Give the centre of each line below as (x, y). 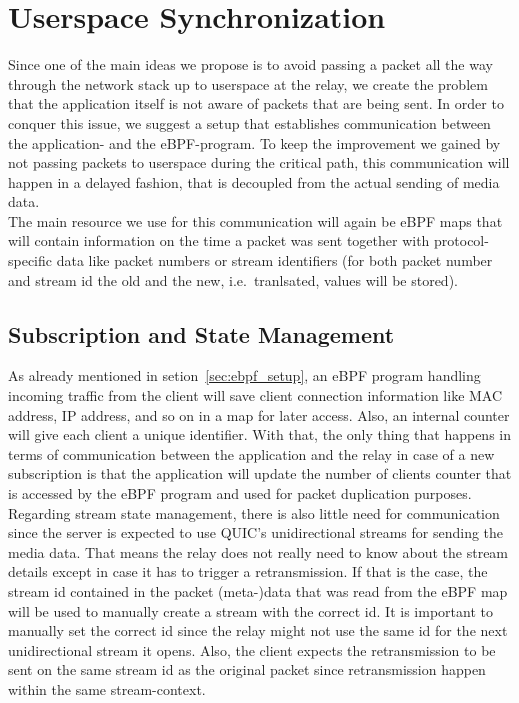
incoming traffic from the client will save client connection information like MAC (255, 395)
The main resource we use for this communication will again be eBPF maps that (255, 220)
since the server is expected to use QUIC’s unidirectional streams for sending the (256, 532)
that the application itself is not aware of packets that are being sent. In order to (256, 103)
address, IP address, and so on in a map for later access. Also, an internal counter (259, 414)
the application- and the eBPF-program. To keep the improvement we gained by (254, 142)
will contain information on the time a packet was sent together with (219, 240)
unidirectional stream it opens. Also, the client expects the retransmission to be (252, 649)
